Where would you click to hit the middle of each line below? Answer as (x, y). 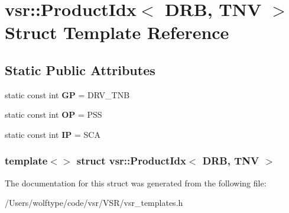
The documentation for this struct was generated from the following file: (136, 183)
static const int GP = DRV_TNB (67, 94)
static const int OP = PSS (53, 114)
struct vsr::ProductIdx (131, 161)
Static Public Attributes (80, 70)
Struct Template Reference (117, 32)
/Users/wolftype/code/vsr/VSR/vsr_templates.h (94, 203)
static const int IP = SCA (53, 134)
